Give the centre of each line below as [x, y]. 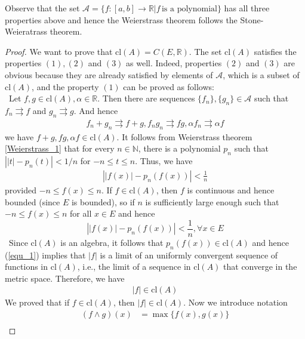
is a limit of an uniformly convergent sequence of [189, 255]
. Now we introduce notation [235, 302]
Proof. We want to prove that [59, 51]
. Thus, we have [164, 160]
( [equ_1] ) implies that [45, 255]
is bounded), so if [103, 201]
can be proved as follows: [169, 86]
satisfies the [275, 51]
